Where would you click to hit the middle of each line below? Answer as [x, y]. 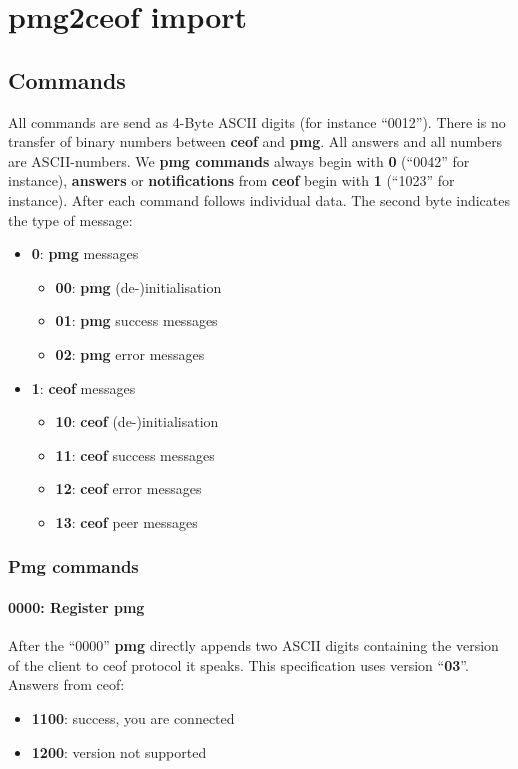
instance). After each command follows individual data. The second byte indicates [259, 199]
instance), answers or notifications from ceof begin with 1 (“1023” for [231, 180]
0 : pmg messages [85, 253]
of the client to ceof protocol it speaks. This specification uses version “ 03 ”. [238, 664]
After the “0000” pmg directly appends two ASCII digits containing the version [253, 645]
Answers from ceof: [66, 684]
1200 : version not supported [119, 751]
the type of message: [70, 219]
